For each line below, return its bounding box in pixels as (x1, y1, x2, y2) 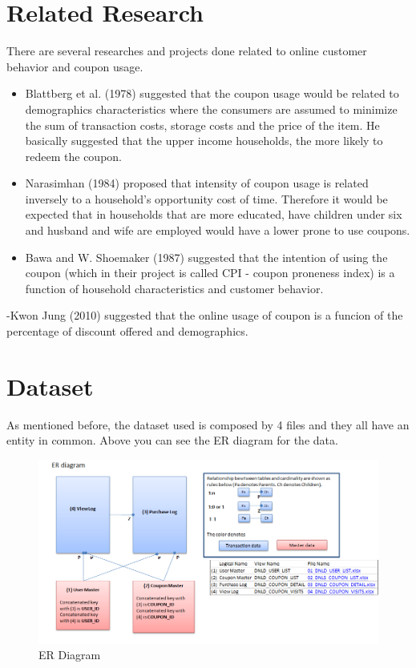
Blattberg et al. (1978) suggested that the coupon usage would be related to (25, 85, 399, 102)
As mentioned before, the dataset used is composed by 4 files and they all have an (6, 416, 410, 433)
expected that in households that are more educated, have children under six (25, 206, 402, 223)
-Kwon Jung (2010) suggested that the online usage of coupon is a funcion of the (6, 307, 403, 324)
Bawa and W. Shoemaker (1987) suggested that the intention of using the (25, 248, 388, 265)
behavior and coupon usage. (6, 58, 143, 74)
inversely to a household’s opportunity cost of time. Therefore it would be (25, 190, 388, 207)
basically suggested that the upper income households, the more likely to (25, 132, 383, 149)
